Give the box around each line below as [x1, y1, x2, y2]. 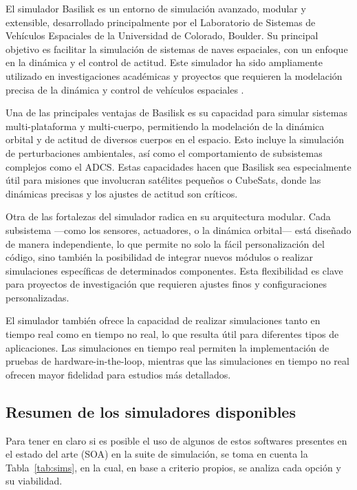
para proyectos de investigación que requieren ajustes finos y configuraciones [6, 277, 327, 291]
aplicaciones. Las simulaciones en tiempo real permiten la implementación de [6, 340, 329, 354]
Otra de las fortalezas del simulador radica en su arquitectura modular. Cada [6, 209, 331, 224]
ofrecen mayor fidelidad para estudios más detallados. [6, 367, 231, 381]
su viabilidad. [6, 473, 63, 488]
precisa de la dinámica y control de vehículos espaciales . [6, 82, 244, 96]
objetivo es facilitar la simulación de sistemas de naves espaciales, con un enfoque [6, 41, 348, 56]
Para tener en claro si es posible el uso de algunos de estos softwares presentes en [6, 433, 347, 447]
